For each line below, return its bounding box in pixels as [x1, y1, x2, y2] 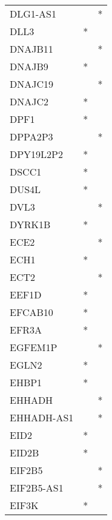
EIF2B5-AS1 [10, 481, 64, 495]
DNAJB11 [10, 42, 53, 56]
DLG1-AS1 [10, 7, 57, 21]
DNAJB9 [10, 59, 48, 73]
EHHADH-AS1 [10, 410, 74, 424]
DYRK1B [10, 217, 51, 231]
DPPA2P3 [10, 130, 53, 143]
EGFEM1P [10, 340, 58, 354]
